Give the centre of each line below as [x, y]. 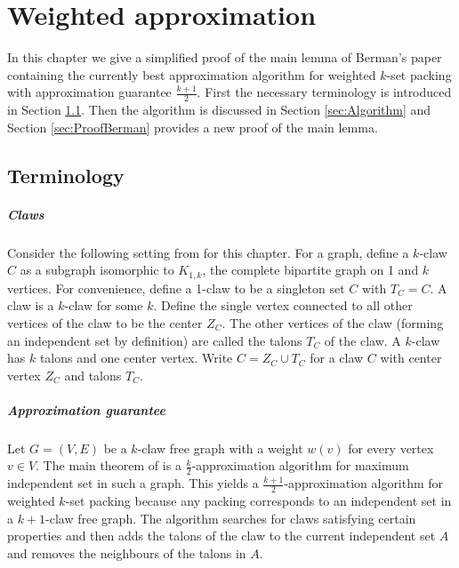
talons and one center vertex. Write [136, 358]
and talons [93, 375]
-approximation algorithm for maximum [300, 465]
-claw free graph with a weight [220, 448]
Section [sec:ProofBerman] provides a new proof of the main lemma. [193, 127]
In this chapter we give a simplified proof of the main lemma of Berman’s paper [225, 57]
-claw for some [104, 305]
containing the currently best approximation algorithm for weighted [192, 74]
